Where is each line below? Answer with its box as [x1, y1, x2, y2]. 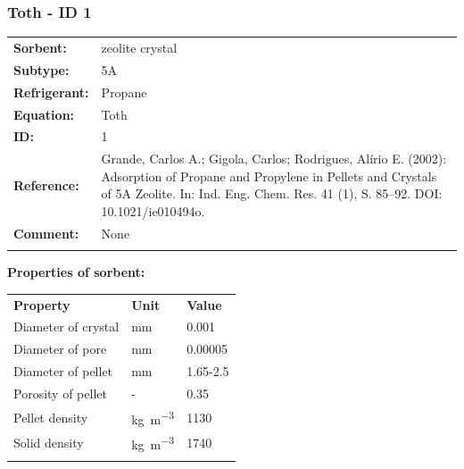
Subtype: [13, 60, 70, 79]
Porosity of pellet [13, 383, 107, 402]
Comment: [13, 223, 79, 242]
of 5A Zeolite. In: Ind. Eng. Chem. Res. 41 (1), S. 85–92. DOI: [101, 184, 443, 203]
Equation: [13, 105, 75, 123]
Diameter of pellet [13, 362, 113, 381]
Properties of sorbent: [7, 263, 145, 281]
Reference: [13, 175, 79, 194]
